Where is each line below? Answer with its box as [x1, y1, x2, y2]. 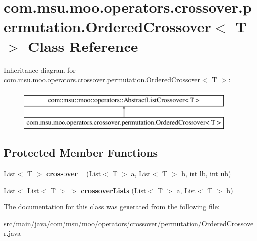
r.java [4, 228, 21, 238]
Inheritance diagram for [4, 64, 76, 75]
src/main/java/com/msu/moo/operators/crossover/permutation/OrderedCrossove [4, 218, 254, 228]
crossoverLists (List [81, 185, 146, 195]
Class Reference [28, 36, 138, 56]
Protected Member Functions [4, 145, 158, 160]
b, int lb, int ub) [181, 168, 231, 179]
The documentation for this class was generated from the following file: [4, 201, 220, 212]
